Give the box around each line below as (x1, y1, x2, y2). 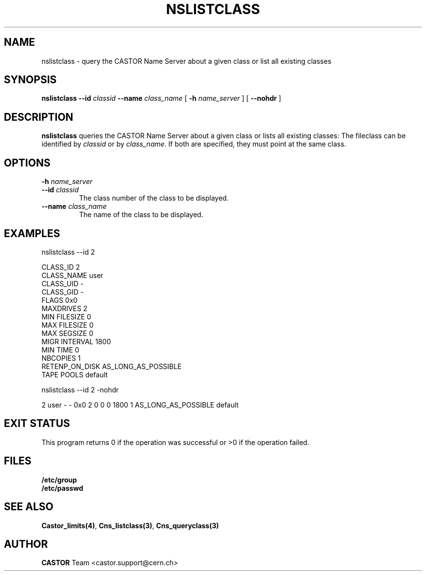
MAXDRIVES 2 (41, 304, 88, 313)
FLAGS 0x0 (41, 296, 78, 304)
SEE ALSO (4, 501, 53, 513)
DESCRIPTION (4, 111, 73, 123)
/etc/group (41, 475, 77, 484)
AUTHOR (4, 538, 48, 550)
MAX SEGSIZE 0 (41, 329, 93, 337)
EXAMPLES (4, 227, 60, 240)
